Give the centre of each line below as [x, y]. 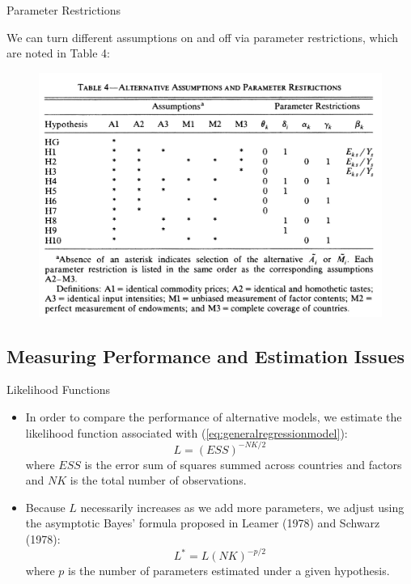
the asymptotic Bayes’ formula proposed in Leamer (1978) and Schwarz [203, 523]
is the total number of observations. [158, 480]
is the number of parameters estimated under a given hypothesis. [229, 571]
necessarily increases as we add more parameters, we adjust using [242, 507]
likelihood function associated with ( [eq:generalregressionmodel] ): [186, 432]
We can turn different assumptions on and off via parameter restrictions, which [203, 37]
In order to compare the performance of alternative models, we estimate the [214, 417]
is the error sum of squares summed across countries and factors [243, 464]
